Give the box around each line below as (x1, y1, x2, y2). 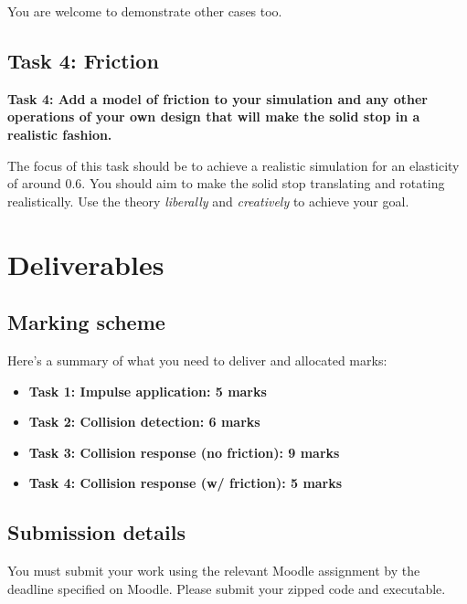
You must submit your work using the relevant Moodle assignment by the (7, 561, 420, 580)
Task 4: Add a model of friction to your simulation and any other (7, 89, 428, 108)
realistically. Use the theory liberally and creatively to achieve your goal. (7, 191, 409, 210)
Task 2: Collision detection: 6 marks (28, 412, 260, 431)
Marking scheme (7, 308, 165, 336)
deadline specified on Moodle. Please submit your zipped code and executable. (7, 578, 446, 598)
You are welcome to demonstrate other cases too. (7, 2, 282, 20)
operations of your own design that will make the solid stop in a (7, 107, 420, 126)
